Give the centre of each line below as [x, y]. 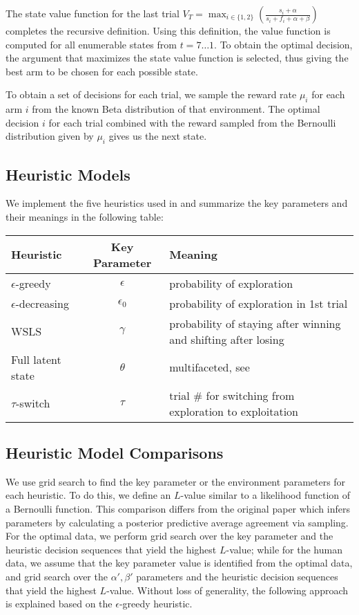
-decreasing [42, 303]
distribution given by [50, 136]
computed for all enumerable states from [91, 44]
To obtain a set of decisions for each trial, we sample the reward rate [151, 94]
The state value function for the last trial [93, 13]
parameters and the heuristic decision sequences [237, 576]
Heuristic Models [68, 174]
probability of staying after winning [255, 323]
